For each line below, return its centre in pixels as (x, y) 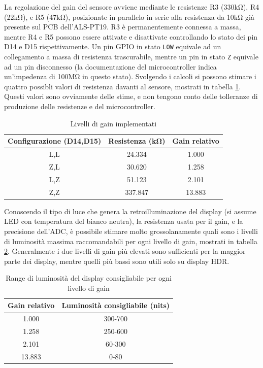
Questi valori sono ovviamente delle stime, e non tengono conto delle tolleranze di (131, 96)
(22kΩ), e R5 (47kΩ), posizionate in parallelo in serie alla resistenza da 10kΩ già (129, 16)
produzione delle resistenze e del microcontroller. (80, 106)
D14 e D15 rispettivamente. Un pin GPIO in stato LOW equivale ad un (113, 46)
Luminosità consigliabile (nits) (116, 305)
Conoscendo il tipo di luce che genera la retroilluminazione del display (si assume (130, 211)
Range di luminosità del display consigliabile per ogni (89, 278)
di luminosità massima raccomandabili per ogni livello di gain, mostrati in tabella (131, 241)
